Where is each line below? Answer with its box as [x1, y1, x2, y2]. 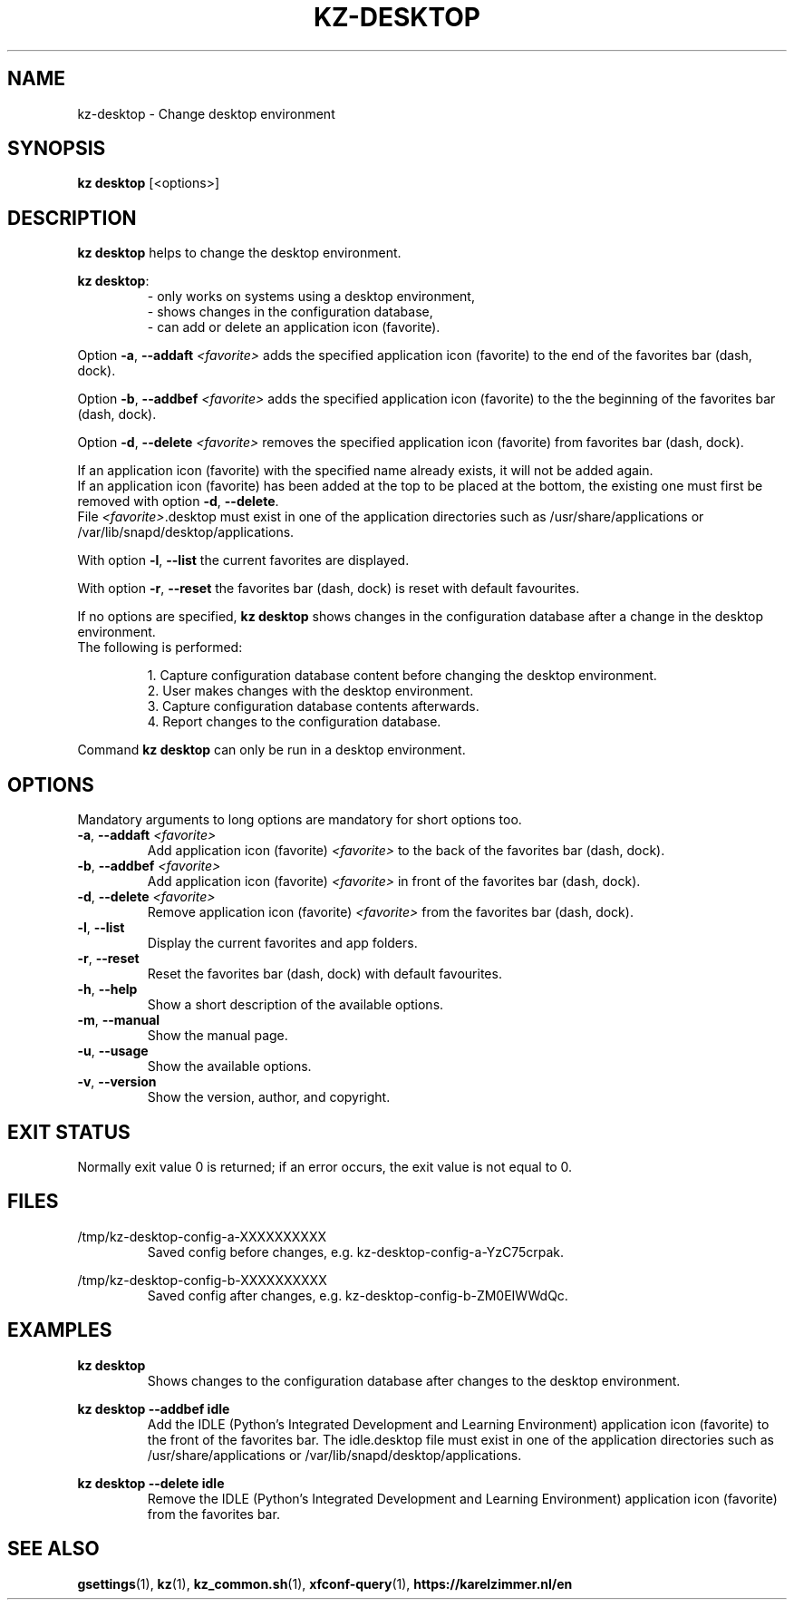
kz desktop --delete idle [77, 1475, 225, 1491]
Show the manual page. [147, 1028, 288, 1044]
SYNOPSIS [7, 137, 106, 161]
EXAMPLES [7, 1319, 112, 1342]
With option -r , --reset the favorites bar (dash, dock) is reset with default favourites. [77, 580, 580, 597]
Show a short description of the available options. [147, 997, 444, 1013]
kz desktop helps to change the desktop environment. [77, 245, 402, 261]
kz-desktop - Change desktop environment [77, 105, 335, 122]
